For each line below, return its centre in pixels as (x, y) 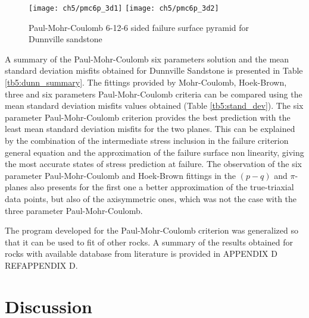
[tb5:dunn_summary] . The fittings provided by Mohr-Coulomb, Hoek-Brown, (146, 82)
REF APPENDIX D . (41, 265)
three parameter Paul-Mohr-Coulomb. (74, 210)
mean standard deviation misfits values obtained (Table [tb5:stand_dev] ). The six (154, 106)
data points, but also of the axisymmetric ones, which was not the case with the (151, 198)
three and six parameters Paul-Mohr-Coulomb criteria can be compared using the (154, 94)
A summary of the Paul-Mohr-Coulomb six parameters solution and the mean (147, 59)
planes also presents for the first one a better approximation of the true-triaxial (149, 187)
